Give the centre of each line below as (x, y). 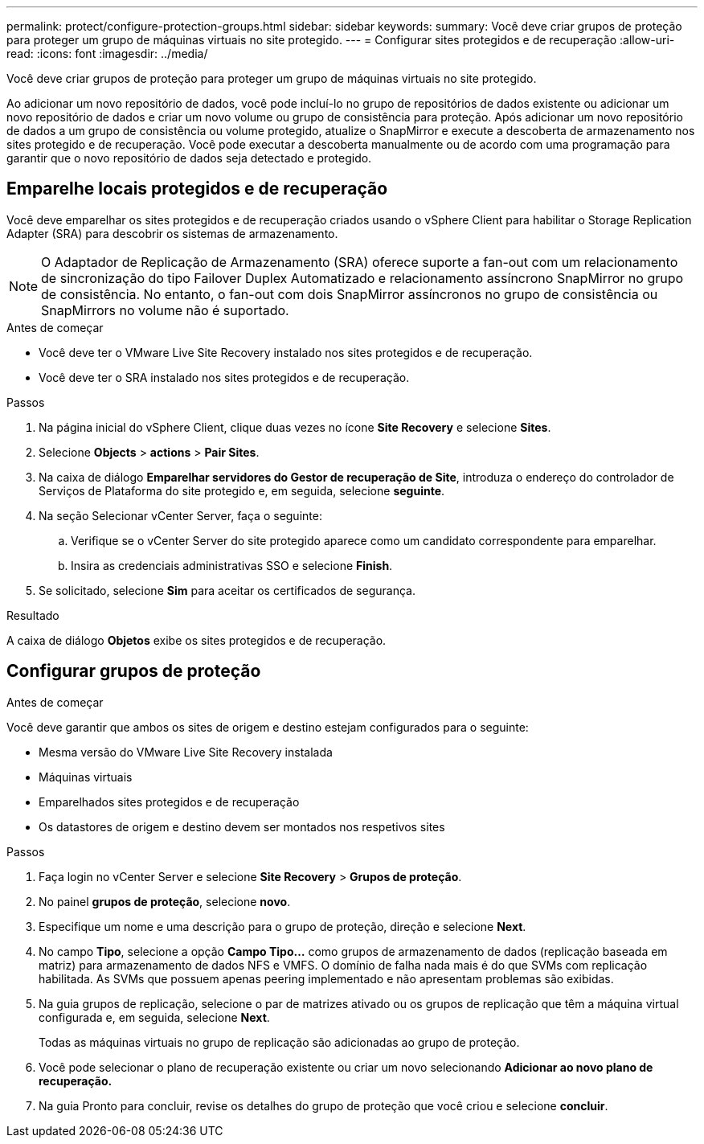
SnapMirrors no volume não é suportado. (165, 310)
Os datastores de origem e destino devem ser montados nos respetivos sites (242, 826)
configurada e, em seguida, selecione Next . (154, 1017)
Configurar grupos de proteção (134, 671)
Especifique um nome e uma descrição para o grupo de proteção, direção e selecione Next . (282, 926)
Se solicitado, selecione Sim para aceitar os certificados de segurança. (227, 590)
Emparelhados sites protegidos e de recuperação (169, 802)
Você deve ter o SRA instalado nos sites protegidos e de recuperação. (224, 377)
